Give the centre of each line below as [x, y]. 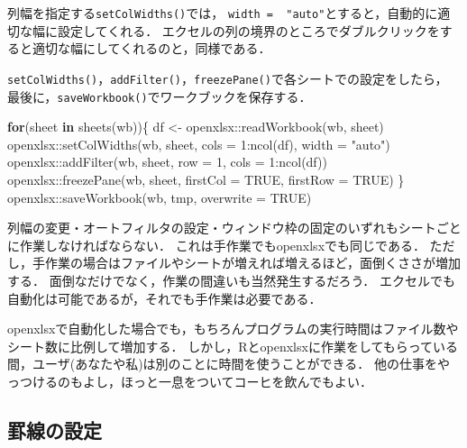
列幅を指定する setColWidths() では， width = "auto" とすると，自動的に [223, 13]
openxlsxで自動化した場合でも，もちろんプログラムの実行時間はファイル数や [233, 329]
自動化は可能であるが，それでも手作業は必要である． [165, 298]
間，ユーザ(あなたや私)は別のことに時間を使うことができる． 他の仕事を [222, 364]
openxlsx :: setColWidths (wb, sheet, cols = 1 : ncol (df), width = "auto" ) [199, 144]
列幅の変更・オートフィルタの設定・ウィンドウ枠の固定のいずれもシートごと [234, 228]
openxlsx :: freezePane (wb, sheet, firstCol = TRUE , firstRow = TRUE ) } [206, 179]
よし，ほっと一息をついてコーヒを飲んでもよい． [227, 381]
